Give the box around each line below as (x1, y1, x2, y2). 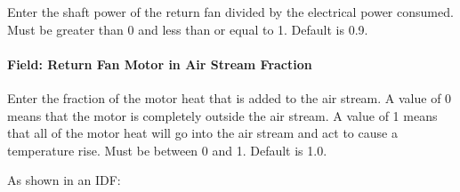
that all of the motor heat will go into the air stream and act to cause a (7, 124, 398, 142)
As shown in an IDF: (7, 171, 121, 189)
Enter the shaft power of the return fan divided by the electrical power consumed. (7, 3, 454, 20)
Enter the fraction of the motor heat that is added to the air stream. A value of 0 (7, 88, 452, 107)
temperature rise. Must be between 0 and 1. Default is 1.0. (7, 140, 327, 159)
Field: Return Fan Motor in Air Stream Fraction (7, 54, 312, 73)
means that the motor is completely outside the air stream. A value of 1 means (7, 106, 438, 124)
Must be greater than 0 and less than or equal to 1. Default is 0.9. (7, 20, 368, 38)
